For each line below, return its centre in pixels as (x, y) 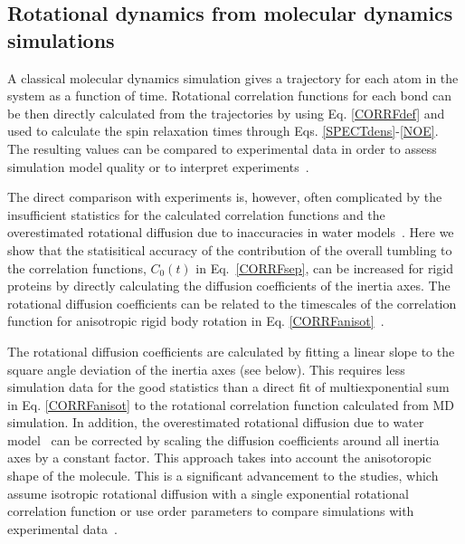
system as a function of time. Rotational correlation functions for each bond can (230, 95)
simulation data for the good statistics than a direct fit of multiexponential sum (228, 387)
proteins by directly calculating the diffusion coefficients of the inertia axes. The (229, 286)
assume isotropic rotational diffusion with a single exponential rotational (208, 493)
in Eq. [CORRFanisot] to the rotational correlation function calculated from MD (231, 404)
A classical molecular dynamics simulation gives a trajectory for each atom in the (233, 77)
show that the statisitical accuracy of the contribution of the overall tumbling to (230, 249)
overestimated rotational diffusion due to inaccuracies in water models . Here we (231, 232)
